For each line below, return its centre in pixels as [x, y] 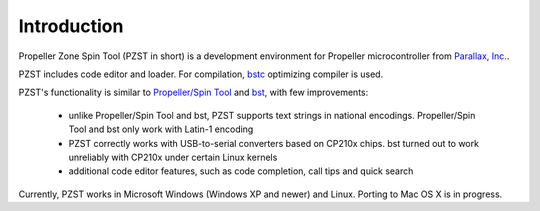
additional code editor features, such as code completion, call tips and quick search [241, 171]
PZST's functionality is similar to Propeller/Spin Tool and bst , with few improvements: [193, 92]
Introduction [71, 26]
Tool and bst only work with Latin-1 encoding [161, 129]
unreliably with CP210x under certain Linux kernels [173, 157]
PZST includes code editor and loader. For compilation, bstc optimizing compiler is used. [201, 74]
